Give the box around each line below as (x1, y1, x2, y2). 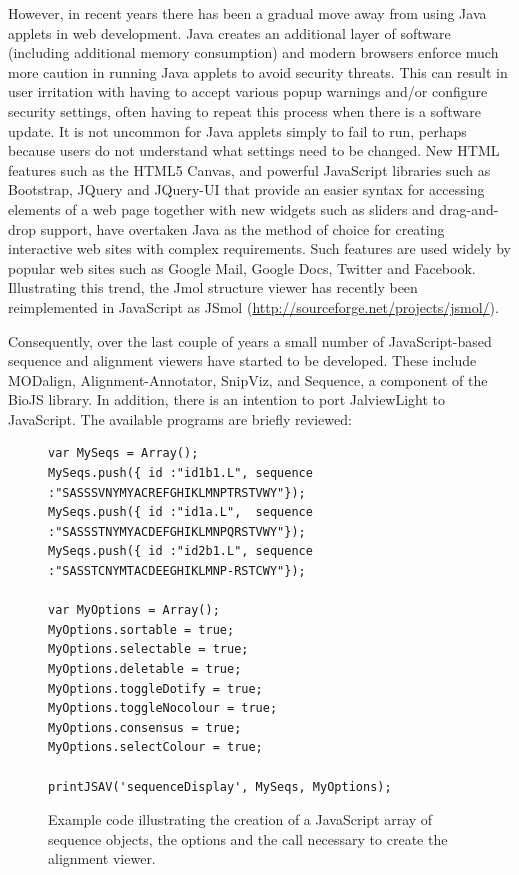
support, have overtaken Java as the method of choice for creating (40, 218, 445, 239)
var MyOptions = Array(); (48, 603, 220, 618)
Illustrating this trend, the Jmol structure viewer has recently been (8, 277, 418, 298)
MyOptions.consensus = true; (48, 720, 242, 735)
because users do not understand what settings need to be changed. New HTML (8, 140, 500, 161)
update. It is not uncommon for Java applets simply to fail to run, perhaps (8, 120, 467, 141)
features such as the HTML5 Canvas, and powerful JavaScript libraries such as (8, 159, 491, 180)
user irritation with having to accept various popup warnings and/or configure (8, 81, 488, 102)
